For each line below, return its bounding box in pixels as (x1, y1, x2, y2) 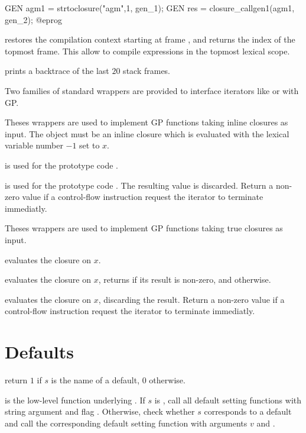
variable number (5, 139, 63, 151)
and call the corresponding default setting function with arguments (5, 416, 248, 429)
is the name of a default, (51, 374, 140, 386)
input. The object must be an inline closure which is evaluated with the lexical (5, 127, 289, 140)
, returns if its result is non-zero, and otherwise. (98, 273, 271, 286)
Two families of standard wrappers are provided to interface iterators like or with (5, 84, 299, 96)
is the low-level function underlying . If (5, 393, 145, 406)
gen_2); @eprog (5, 13, 62, 25)
